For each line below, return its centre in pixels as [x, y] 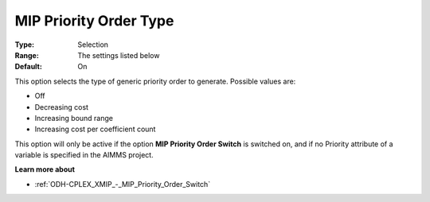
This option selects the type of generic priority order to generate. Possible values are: [155, 81]
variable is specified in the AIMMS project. [84, 155]
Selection [93, 45]
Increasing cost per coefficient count [95, 129]
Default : [29, 67]
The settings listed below [119, 55]
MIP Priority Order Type [94, 21]
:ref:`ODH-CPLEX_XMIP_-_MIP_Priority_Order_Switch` [123, 184]
